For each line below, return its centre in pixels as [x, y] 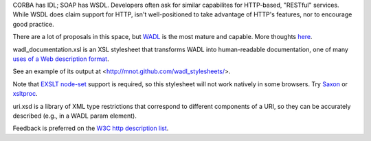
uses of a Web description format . [61, 59]
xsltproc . [25, 94]
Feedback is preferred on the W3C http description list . [91, 128]
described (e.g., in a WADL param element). [75, 116]
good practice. [33, 24]
